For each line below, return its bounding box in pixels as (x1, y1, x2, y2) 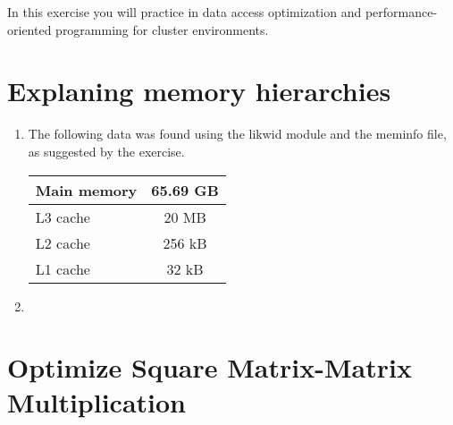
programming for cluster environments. (55, 20, 269, 38)
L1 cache (35, 258, 90, 279)
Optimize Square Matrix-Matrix (7, 349, 412, 386)
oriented (7, 20, 52, 38)
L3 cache (35, 206, 90, 227)
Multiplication (7, 384, 187, 421)
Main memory (35, 179, 138, 200)
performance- (365, 3, 438, 21)
